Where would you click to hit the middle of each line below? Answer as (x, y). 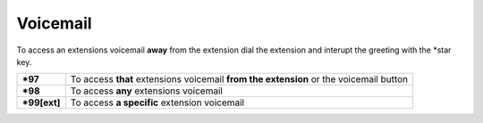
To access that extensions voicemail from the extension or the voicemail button (239, 79)
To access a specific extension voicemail (157, 102)
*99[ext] (41, 102)
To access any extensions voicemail (147, 91)
